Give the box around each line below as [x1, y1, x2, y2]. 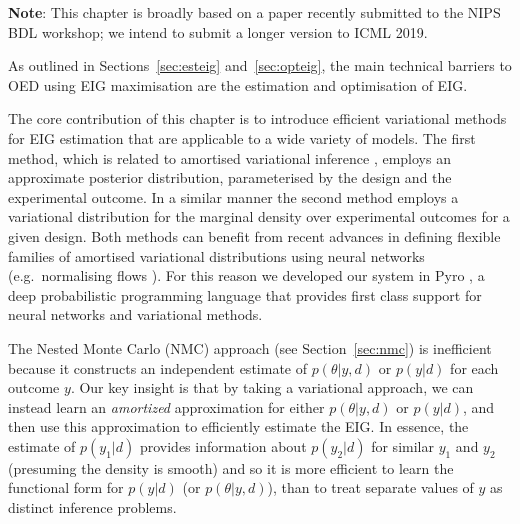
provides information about [139, 435, 307, 456]
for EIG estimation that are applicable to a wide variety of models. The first [8, 127, 476, 148]
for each [450, 357, 499, 378]
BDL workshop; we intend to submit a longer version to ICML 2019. [8, 21, 428, 42]
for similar [371, 435, 434, 456]
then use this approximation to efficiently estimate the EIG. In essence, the [8, 416, 469, 437]
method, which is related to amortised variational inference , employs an [8, 147, 451, 168]
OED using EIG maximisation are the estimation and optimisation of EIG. [8, 74, 468, 95]
